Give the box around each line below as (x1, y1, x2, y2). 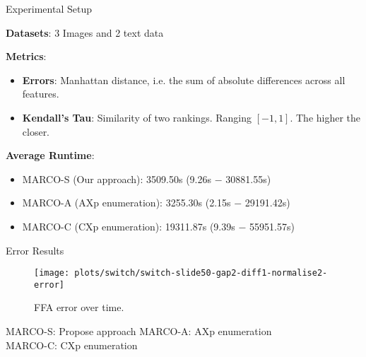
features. (22, 86, 59, 101)
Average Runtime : (6, 148, 95, 163)
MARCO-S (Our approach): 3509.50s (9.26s (22, 171, 212, 186)
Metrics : (6, 49, 47, 64)
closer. (22, 124, 50, 139)
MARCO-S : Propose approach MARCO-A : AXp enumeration (6, 324, 272, 339)
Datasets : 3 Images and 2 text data (6, 25, 164, 40)
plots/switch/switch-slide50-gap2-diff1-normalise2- (74, 268, 328, 279)
